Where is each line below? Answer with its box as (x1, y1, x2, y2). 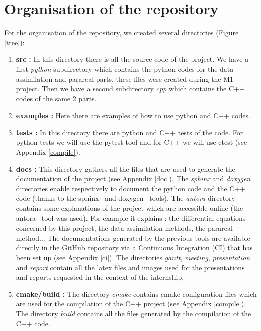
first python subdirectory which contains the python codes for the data (16, 63, 234, 74)
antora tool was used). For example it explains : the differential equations (16, 212, 246, 223)
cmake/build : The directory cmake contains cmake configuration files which (16, 288, 257, 299)
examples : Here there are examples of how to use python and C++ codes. (16, 110, 250, 121)
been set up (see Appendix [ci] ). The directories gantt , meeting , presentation (16, 252, 250, 262)
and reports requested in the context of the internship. (16, 272, 184, 282)
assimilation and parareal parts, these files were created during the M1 (16, 73, 234, 84)
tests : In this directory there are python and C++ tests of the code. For (16, 127, 243, 137)
